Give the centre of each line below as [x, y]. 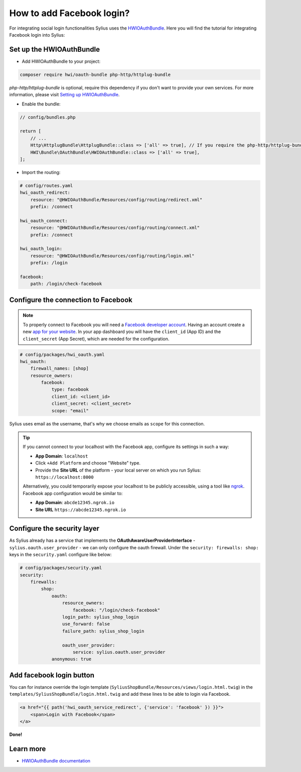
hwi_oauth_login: [41, 249]
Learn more [28, 749]
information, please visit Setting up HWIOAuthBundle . [64, 95]
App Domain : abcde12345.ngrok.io [75, 503]
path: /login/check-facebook [66, 284]
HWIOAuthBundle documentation [56, 760]
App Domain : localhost [62, 456]
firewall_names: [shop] [59, 368]
